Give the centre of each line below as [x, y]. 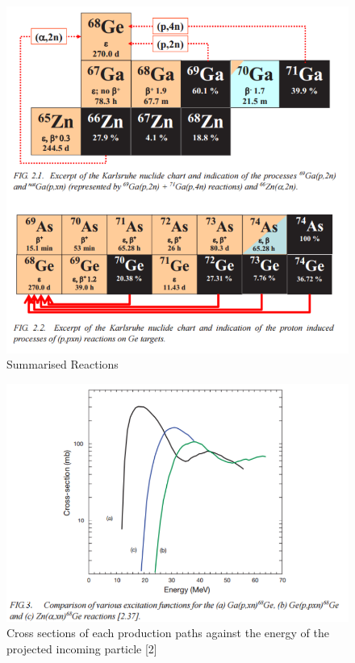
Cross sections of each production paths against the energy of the [168, 633]
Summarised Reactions [63, 364]
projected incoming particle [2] [82, 648]
